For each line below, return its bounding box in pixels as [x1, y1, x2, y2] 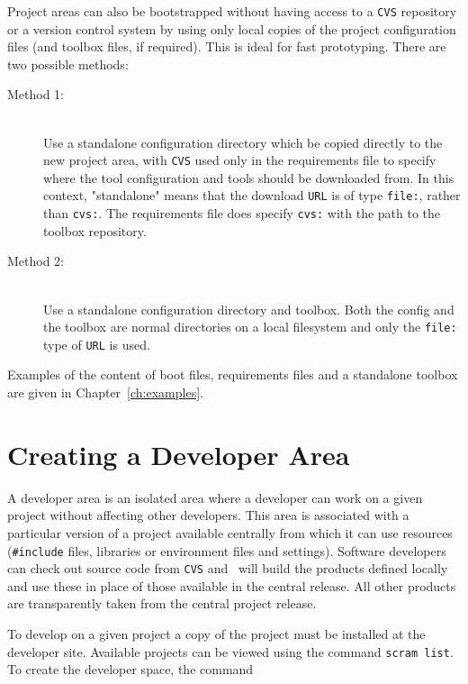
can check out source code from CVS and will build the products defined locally [7, 559, 448, 578]
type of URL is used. [43, 334, 150, 353]
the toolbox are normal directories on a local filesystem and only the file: [43, 317, 457, 336]
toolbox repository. [43, 221, 147, 240]
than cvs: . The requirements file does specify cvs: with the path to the [43, 204, 441, 223]
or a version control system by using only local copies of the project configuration [7, 19, 456, 38]
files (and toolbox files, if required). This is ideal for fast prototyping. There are [7, 37, 446, 56]
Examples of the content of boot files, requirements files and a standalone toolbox [7, 365, 458, 384]
